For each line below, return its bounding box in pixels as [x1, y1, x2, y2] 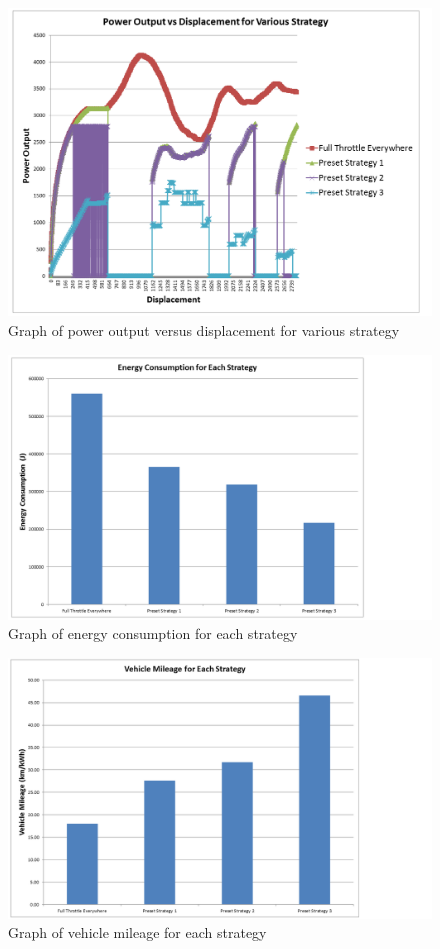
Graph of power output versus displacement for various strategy [8, 320, 400, 341]
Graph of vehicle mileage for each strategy [8, 922, 267, 943]
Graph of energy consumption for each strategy [8, 623, 298, 644]
